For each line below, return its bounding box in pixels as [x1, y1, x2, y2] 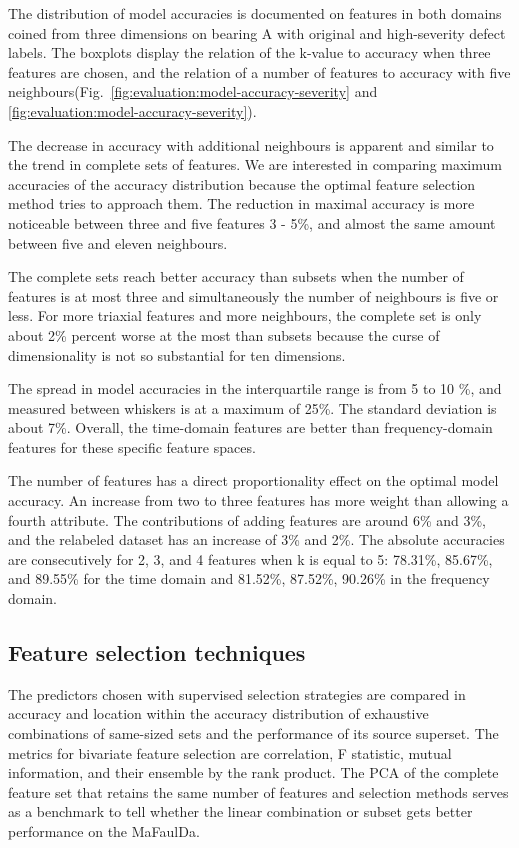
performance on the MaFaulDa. [8, 820, 200, 841]
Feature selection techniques [8, 637, 306, 668]
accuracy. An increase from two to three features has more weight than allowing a [8, 490, 509, 511]
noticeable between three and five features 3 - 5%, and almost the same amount [8, 212, 496, 233]
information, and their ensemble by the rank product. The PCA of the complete [8, 762, 499, 783]
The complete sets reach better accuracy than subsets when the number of [8, 266, 464, 287]
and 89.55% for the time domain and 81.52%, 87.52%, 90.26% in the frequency [8, 568, 490, 589]
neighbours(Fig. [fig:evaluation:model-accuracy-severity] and [8, 81, 378, 102]
